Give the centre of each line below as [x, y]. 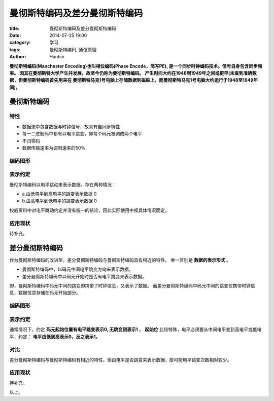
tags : [15, 49]
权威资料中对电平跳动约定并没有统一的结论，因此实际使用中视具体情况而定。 [89, 210]
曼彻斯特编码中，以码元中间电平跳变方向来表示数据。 [78, 269]
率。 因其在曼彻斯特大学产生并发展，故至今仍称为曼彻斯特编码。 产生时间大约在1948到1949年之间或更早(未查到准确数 [133, 73]
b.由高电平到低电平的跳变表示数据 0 [60, 201]
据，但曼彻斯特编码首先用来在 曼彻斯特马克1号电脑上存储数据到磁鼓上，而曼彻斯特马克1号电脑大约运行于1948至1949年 [134, 80]
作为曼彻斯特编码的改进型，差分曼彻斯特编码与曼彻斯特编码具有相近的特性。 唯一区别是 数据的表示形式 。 [120, 260]
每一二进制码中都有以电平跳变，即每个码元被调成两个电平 [82, 134]
